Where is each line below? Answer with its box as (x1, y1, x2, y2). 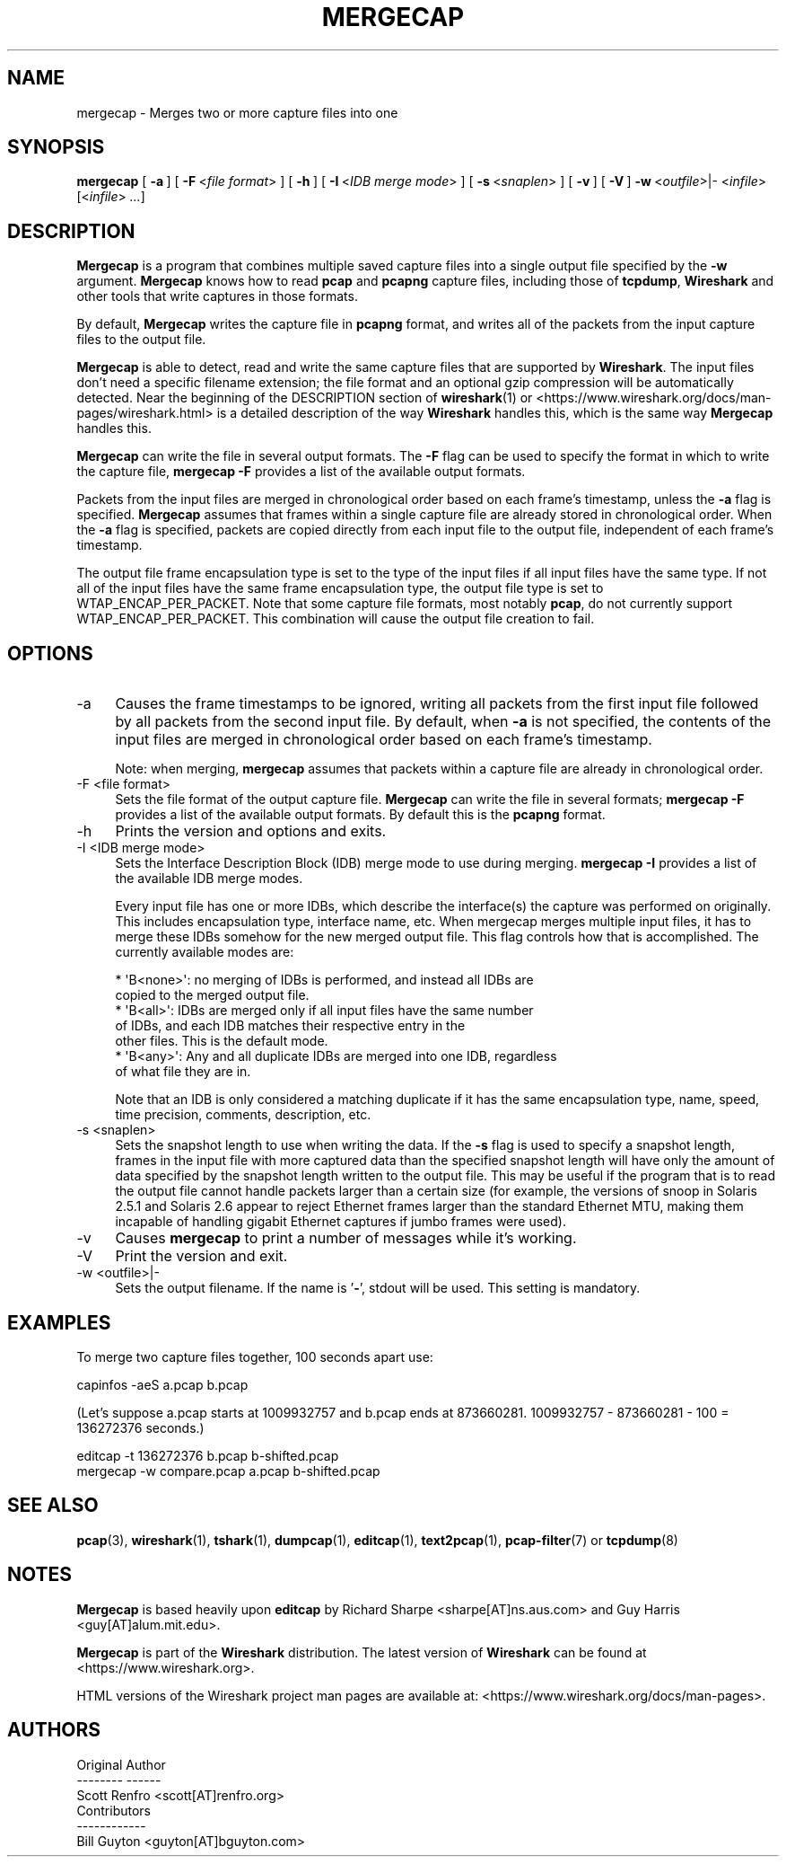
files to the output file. (76, 331, 206, 348)
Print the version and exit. (115, 1247, 288, 1266)
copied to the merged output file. (115, 987, 310, 1003)
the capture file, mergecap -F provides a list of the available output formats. (76, 464, 526, 480)
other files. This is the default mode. (115, 1033, 328, 1049)
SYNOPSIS (7, 136, 105, 159)
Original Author (76, 1756, 166, 1772)
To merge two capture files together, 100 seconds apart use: (76, 1348, 433, 1365)
